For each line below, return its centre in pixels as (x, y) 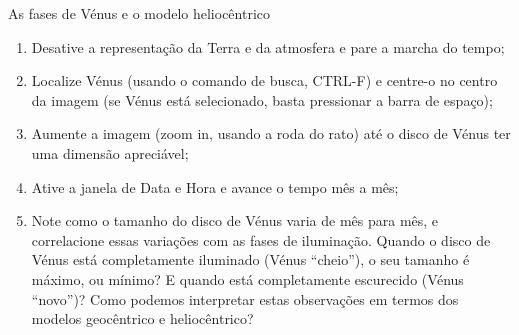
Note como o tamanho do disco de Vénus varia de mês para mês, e (235, 220)
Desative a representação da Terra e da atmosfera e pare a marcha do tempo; (268, 46)
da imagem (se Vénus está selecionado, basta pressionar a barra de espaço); (262, 99)
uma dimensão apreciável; (110, 152)
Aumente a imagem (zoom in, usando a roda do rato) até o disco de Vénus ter (271, 133)
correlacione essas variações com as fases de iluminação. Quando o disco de (261, 239)
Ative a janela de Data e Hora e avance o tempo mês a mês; (215, 186)
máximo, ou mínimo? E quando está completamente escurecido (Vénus (247, 278)
